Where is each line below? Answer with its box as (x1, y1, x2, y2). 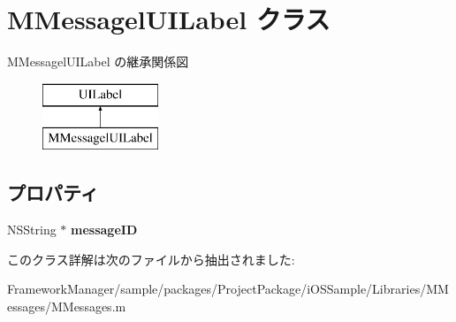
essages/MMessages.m (7, 296, 126, 315)
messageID (71, 220, 138, 239)
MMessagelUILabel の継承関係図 (7, 52, 189, 71)
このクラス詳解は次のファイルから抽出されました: (7, 249, 295, 268)
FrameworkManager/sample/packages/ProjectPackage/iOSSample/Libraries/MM (7, 280, 449, 298)
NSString (7, 220, 57, 239)
